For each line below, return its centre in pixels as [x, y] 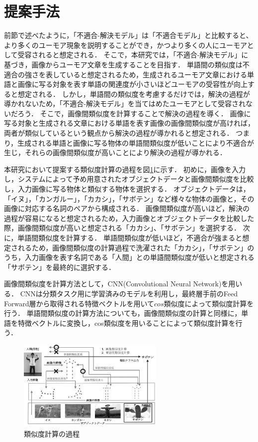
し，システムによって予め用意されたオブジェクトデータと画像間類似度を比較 [129, 179]
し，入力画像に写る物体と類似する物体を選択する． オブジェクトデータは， [127, 189]
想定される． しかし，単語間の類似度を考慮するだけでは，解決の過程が [134, 94]
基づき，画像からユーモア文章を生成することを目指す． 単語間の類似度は [123, 64]
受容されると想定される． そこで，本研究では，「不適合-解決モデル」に [133, 55]
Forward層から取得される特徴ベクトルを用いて [79, 303]
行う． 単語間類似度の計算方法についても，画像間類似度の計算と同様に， [123, 313]
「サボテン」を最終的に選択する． [60, 267]
